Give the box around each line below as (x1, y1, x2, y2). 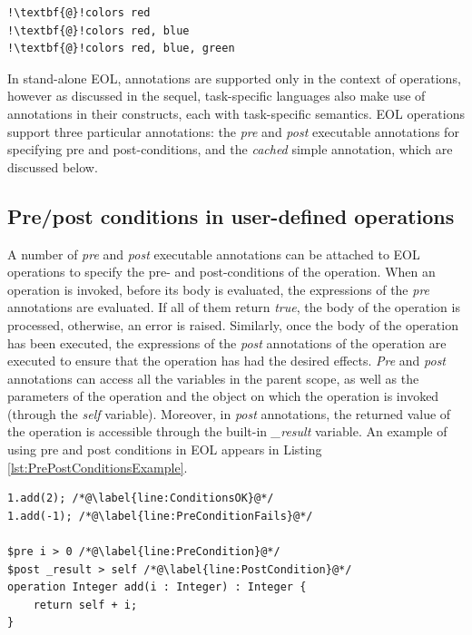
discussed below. (7, 157, 98, 176)
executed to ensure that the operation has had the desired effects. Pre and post (7, 351, 447, 370)
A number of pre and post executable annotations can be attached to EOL (7, 244, 420, 263)
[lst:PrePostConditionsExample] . (7, 457, 188, 476)
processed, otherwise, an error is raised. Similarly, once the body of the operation (7, 315, 458, 334)
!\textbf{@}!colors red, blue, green (7, 42, 235, 55)
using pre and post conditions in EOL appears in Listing (7, 440, 322, 459)
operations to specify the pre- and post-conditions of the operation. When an (7, 262, 436, 281)
